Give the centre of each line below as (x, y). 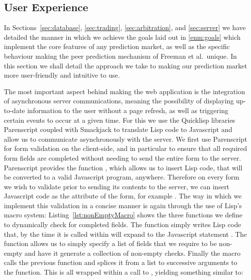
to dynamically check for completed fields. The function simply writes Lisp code (123, 224)
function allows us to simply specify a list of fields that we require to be (110, 243)
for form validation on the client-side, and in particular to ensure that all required (125, 148)
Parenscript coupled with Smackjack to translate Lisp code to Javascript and (118, 129)
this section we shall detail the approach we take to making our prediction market (126, 65)
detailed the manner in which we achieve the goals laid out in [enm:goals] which (122, 37)
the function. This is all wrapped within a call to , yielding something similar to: (124, 272)
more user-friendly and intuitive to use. (62, 75)
